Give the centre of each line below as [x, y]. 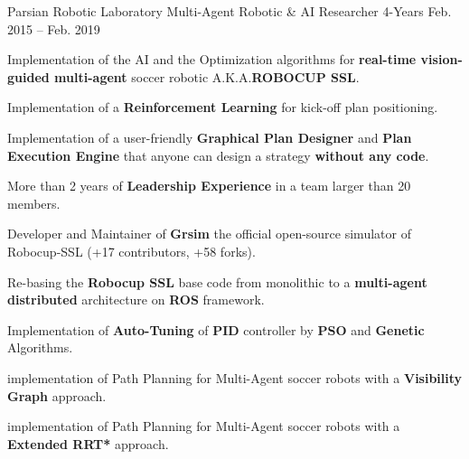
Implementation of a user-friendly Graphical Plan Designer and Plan [210, 137]
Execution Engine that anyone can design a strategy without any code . [218, 155]
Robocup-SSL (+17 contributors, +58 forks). [131, 251]
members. [34, 203]
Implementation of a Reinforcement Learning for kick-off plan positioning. [223, 107]
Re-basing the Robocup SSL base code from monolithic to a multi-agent [217, 281]
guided [28, 76]
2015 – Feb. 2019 [54, 28]
